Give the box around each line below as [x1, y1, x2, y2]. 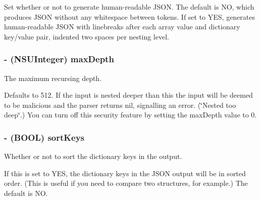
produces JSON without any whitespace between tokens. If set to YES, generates [4, 11, 255, 22]
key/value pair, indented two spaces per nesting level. [4, 31, 169, 42]
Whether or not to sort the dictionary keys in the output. [4, 151, 182, 162]
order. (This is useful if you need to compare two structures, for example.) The [4, 178, 248, 188]
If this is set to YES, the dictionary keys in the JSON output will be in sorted [4, 168, 246, 178]
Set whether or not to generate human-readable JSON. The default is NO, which [4, 2, 254, 12]
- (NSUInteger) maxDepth [4, 53, 114, 65]
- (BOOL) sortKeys [4, 131, 85, 143]
